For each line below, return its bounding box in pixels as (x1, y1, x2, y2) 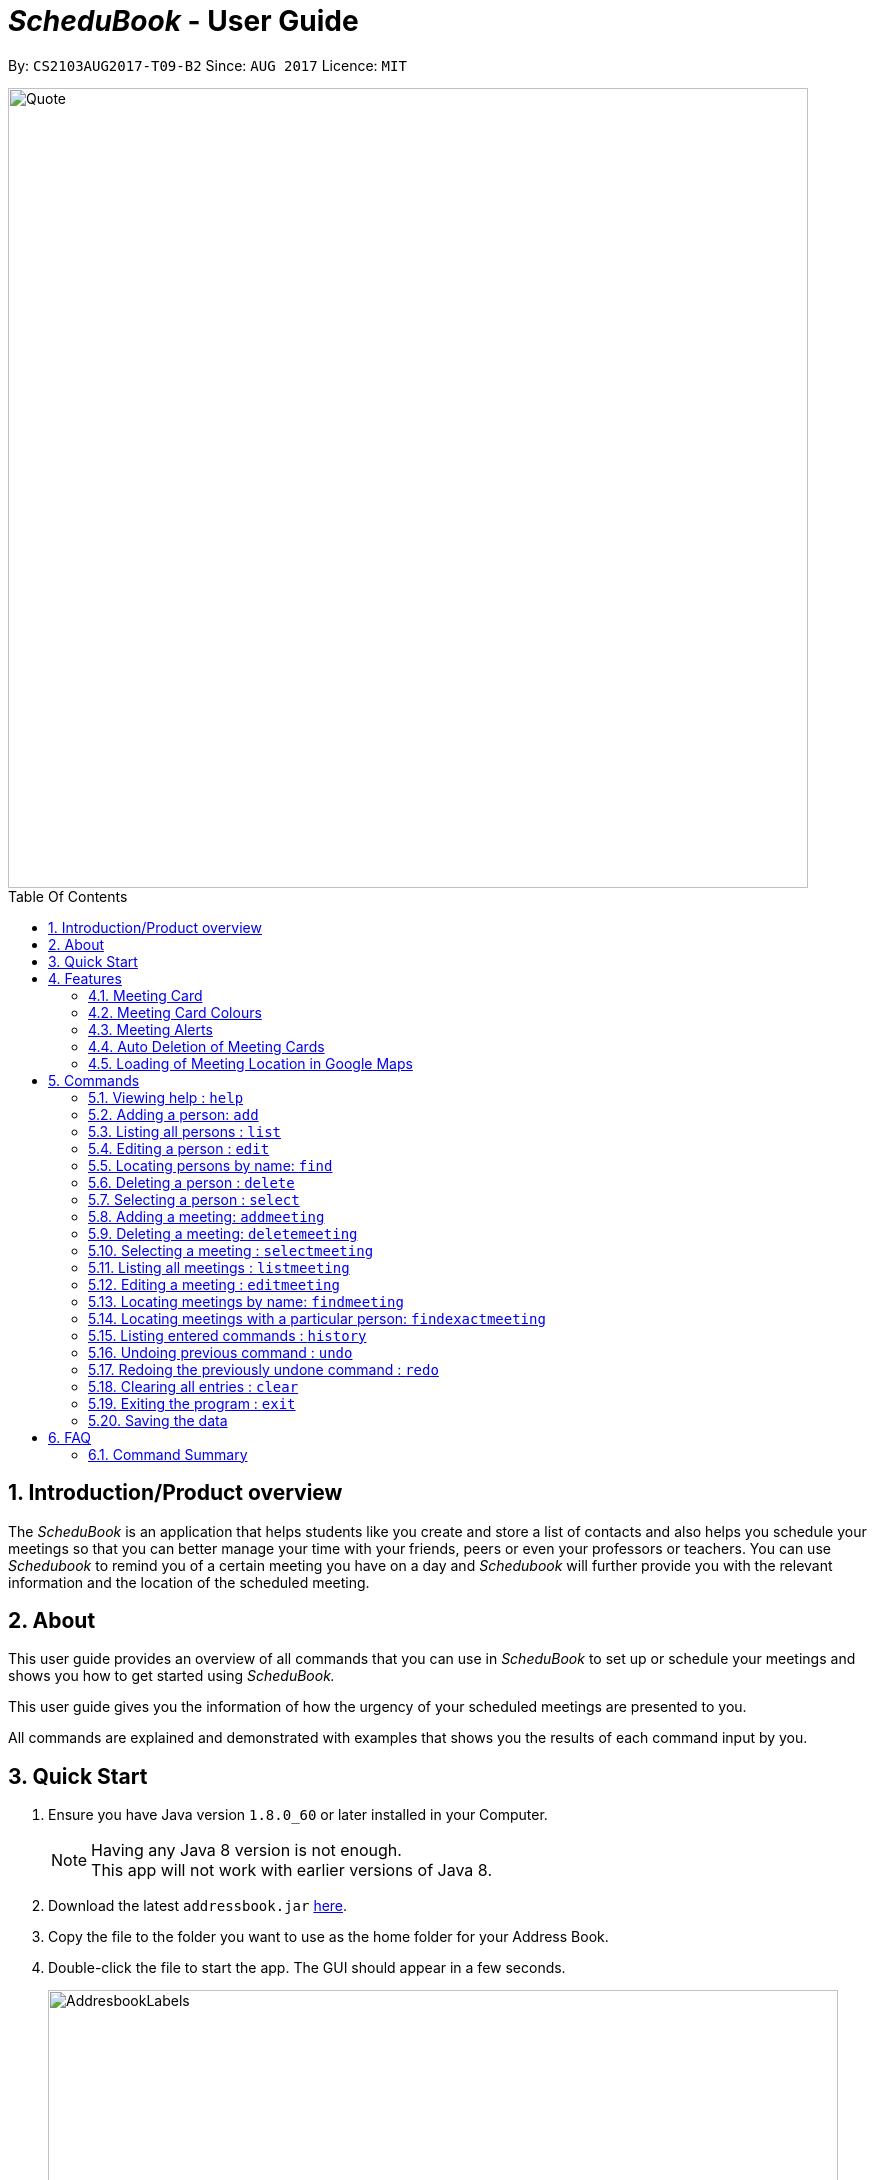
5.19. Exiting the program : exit (88, 1394, 296, 1412)
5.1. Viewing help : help (88, 1088, 244, 1106)
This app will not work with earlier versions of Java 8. (91, 1860, 492, 1881)
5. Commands (48, 1071, 140, 1089)
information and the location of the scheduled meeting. (8, 1573, 370, 1591)
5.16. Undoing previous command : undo (88, 1343, 353, 1361)
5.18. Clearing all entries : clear (88, 1377, 299, 1395)
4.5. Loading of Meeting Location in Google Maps (88, 1054, 413, 1072)
